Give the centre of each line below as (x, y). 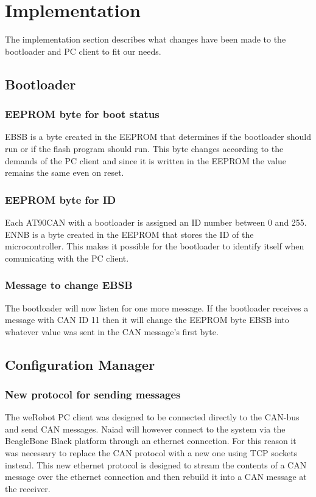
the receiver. (28, 488)
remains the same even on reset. (65, 172)
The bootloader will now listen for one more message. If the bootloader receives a (157, 308)
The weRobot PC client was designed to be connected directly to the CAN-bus (152, 417)
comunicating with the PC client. (67, 258)
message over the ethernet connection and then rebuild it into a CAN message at (156, 477)
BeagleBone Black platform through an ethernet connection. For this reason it (151, 441)
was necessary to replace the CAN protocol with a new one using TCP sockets (151, 453)
